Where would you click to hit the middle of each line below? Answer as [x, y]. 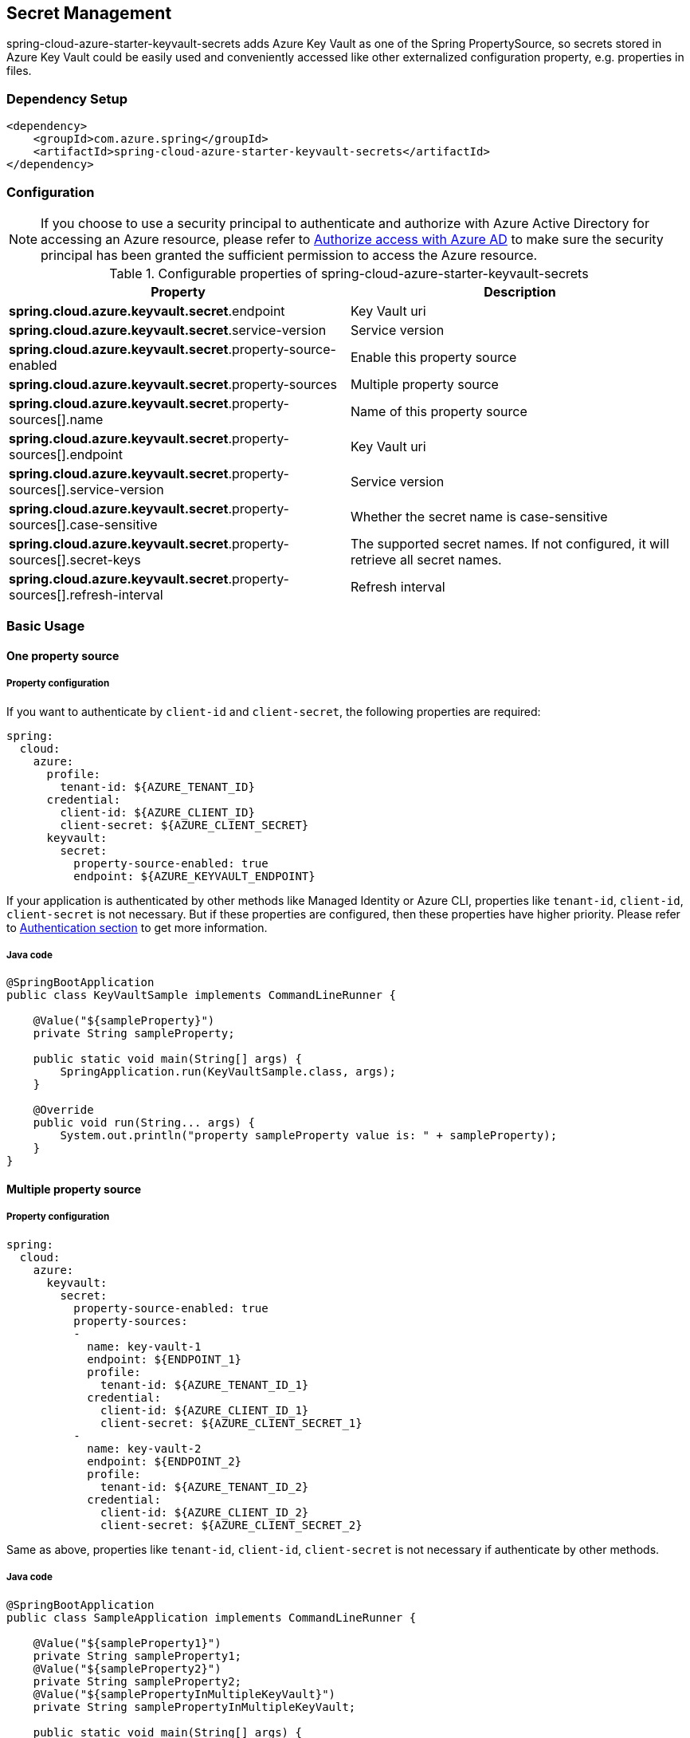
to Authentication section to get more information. [137, 927]
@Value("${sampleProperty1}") [127, 1643]
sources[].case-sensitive [83, 524]
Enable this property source [434, 357]
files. [19, 71]
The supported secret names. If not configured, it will [510, 543]
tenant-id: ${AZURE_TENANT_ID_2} [205, 1486]
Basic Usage [46, 626]
